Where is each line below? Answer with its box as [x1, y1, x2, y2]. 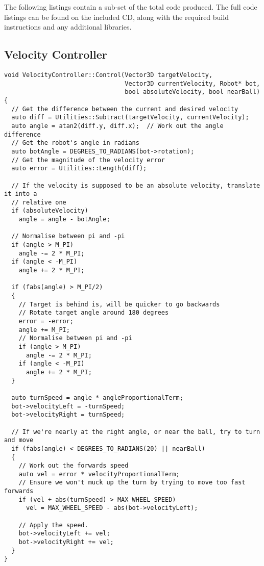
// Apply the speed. [18, 521, 88, 529]
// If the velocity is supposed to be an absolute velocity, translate [11, 182, 260, 189]
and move [4, 436, 34, 444]
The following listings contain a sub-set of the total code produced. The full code [4, 2, 257, 12]
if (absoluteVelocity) [11, 207, 88, 215]
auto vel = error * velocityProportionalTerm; [18, 470, 180, 478]
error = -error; [18, 318, 74, 325]
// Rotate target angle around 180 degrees [18, 309, 169, 317]
